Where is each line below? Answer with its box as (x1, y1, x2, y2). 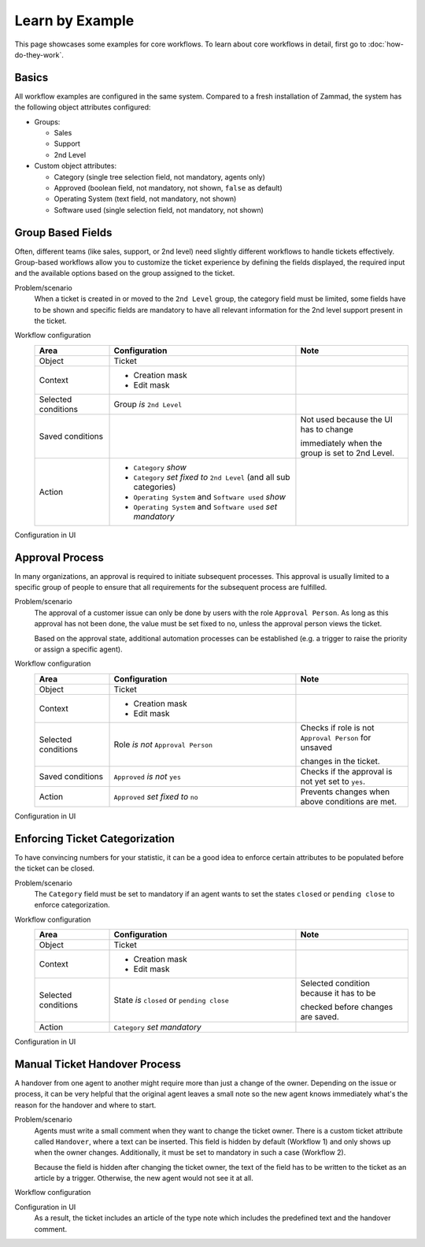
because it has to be (300, 988, 376, 999)
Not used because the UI (300, 414, 393, 425)
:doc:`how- (368, 39, 405, 49)
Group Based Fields (14, 225, 113, 239)
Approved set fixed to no (113, 791, 198, 802)
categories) (133, 481, 176, 492)
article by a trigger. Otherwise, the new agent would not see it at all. (34, 1174, 253, 1183)
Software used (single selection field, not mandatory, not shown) (54, 205, 264, 214)
